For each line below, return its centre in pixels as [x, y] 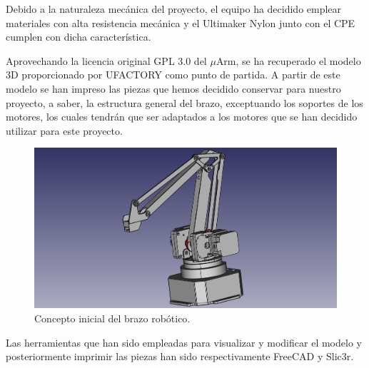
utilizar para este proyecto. [64, 130]
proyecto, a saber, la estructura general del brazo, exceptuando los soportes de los [184, 102]
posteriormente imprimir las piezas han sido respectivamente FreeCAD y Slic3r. [180, 356]
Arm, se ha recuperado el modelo [288, 60]
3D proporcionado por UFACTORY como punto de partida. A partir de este [173, 75]
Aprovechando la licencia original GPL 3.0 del [106, 60]
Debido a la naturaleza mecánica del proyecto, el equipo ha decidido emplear [174, 9]
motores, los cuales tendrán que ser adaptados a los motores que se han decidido [182, 117]
